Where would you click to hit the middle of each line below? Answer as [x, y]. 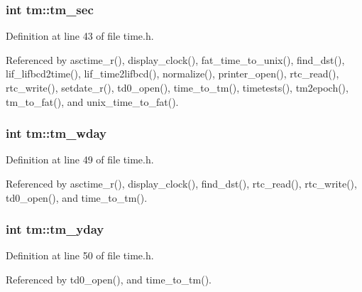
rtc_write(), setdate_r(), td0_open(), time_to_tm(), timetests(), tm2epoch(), [177, 87]
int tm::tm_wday [56, 133]
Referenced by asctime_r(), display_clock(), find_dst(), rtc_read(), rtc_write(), [181, 183]
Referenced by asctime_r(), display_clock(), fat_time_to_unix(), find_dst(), [175, 59]
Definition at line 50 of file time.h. [80, 255]
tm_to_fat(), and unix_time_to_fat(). [92, 101]
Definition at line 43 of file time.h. [80, 36]
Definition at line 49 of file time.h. [80, 159]
